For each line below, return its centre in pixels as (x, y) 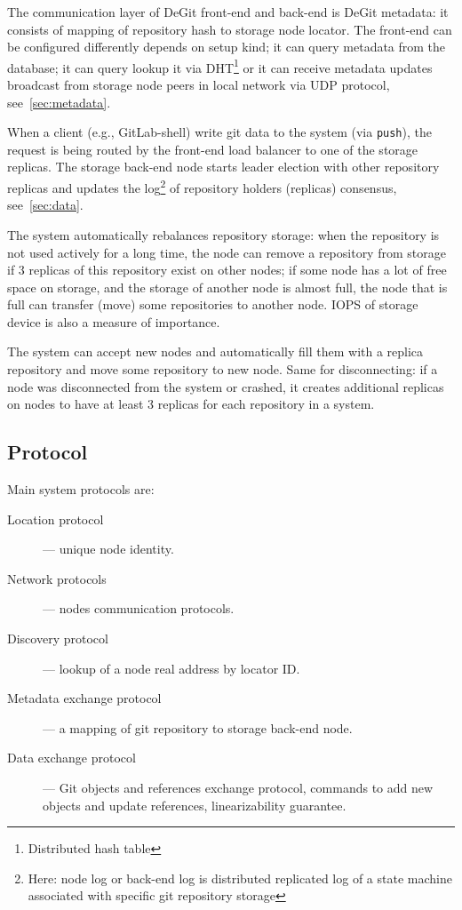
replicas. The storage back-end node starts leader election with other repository (223, 167)
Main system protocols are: (81, 489)
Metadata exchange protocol (84, 698)
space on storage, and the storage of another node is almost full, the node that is (227, 287)
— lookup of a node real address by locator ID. (171, 668)
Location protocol (56, 519)
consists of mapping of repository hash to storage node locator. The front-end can (230, 29)
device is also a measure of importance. (114, 321)
